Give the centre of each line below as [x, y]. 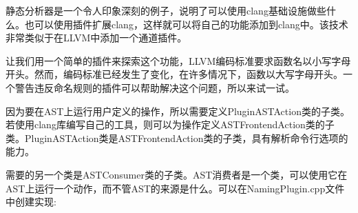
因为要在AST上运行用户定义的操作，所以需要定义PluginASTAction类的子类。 [178, 111]
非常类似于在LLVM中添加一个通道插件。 [96, 38]
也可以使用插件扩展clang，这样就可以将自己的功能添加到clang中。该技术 [186, 24]
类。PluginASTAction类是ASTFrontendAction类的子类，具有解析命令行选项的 [177, 138]
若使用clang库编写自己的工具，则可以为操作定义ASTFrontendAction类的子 [170, 124]
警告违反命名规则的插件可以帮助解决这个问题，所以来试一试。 [155, 87]
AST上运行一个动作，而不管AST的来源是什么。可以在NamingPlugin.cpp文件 [175, 188]
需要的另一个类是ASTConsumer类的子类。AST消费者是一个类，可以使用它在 [177, 174]
